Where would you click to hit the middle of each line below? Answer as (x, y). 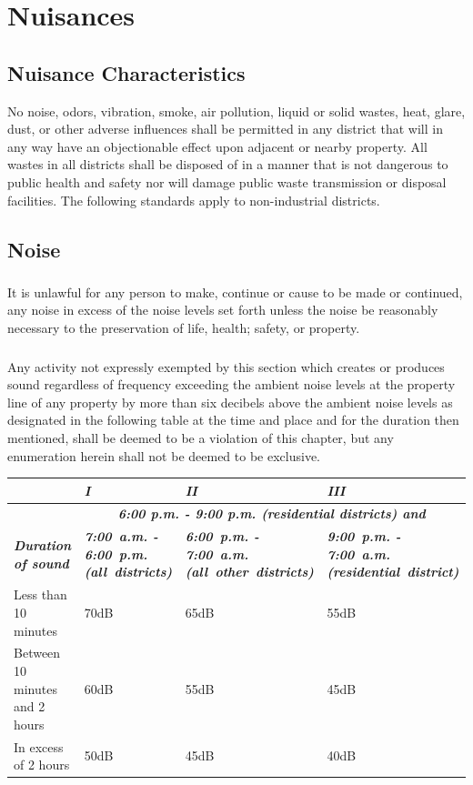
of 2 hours (42, 765)
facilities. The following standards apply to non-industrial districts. (194, 200)
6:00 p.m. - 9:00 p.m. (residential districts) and (272, 513)
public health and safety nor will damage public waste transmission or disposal (227, 181)
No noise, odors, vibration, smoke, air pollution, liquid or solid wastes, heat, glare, (236, 111)
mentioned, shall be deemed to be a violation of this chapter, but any (201, 437)
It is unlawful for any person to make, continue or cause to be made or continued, (235, 292)
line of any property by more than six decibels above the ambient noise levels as (230, 402)
